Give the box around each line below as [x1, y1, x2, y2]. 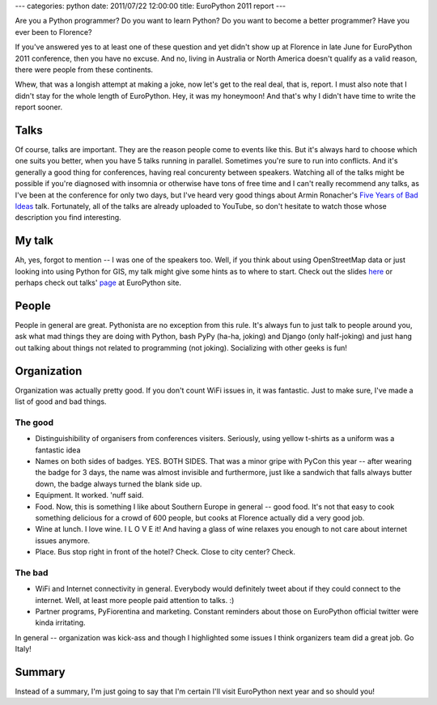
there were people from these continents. [15, 65, 154, 74]
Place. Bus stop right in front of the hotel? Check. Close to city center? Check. [35, 547, 295, 557]
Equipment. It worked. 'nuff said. [35, 491, 144, 500]
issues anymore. [35, 535, 91, 546]
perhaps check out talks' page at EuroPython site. [15, 278, 182, 287]
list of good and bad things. [15, 397, 107, 406]
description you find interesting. [15, 213, 121, 223]
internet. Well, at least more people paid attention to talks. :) [35, 595, 235, 605]
